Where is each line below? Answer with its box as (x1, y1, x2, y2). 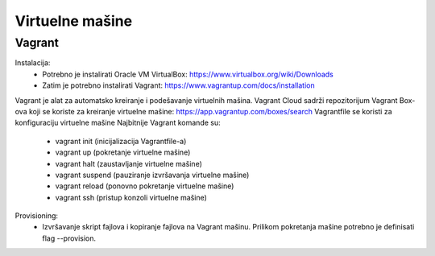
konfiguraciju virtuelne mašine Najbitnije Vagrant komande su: (14, 118, 221, 128)
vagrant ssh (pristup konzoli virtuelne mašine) (55, 192, 207, 202)
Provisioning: (14, 211, 59, 221)
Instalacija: (14, 58, 51, 68)
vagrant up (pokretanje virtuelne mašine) (55, 147, 191, 157)
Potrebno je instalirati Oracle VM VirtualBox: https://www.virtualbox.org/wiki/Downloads (42, 69, 334, 79)
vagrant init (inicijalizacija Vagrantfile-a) (55, 136, 187, 146)
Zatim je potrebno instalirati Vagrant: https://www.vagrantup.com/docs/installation (42, 81, 315, 90)
